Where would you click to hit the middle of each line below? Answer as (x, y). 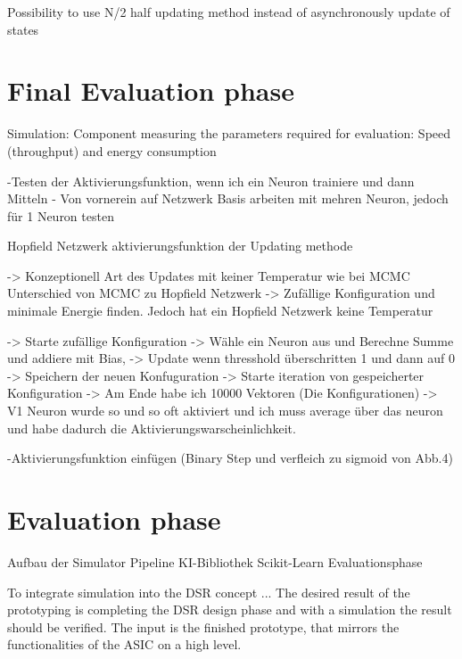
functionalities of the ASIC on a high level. (124, 644)
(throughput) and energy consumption (112, 150)
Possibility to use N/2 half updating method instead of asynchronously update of (229, 12)
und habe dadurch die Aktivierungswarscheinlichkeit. (152, 428)
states (23, 29)
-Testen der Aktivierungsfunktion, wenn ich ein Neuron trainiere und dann (211, 181)
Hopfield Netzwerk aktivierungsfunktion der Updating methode (180, 246)
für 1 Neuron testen (61, 215)
